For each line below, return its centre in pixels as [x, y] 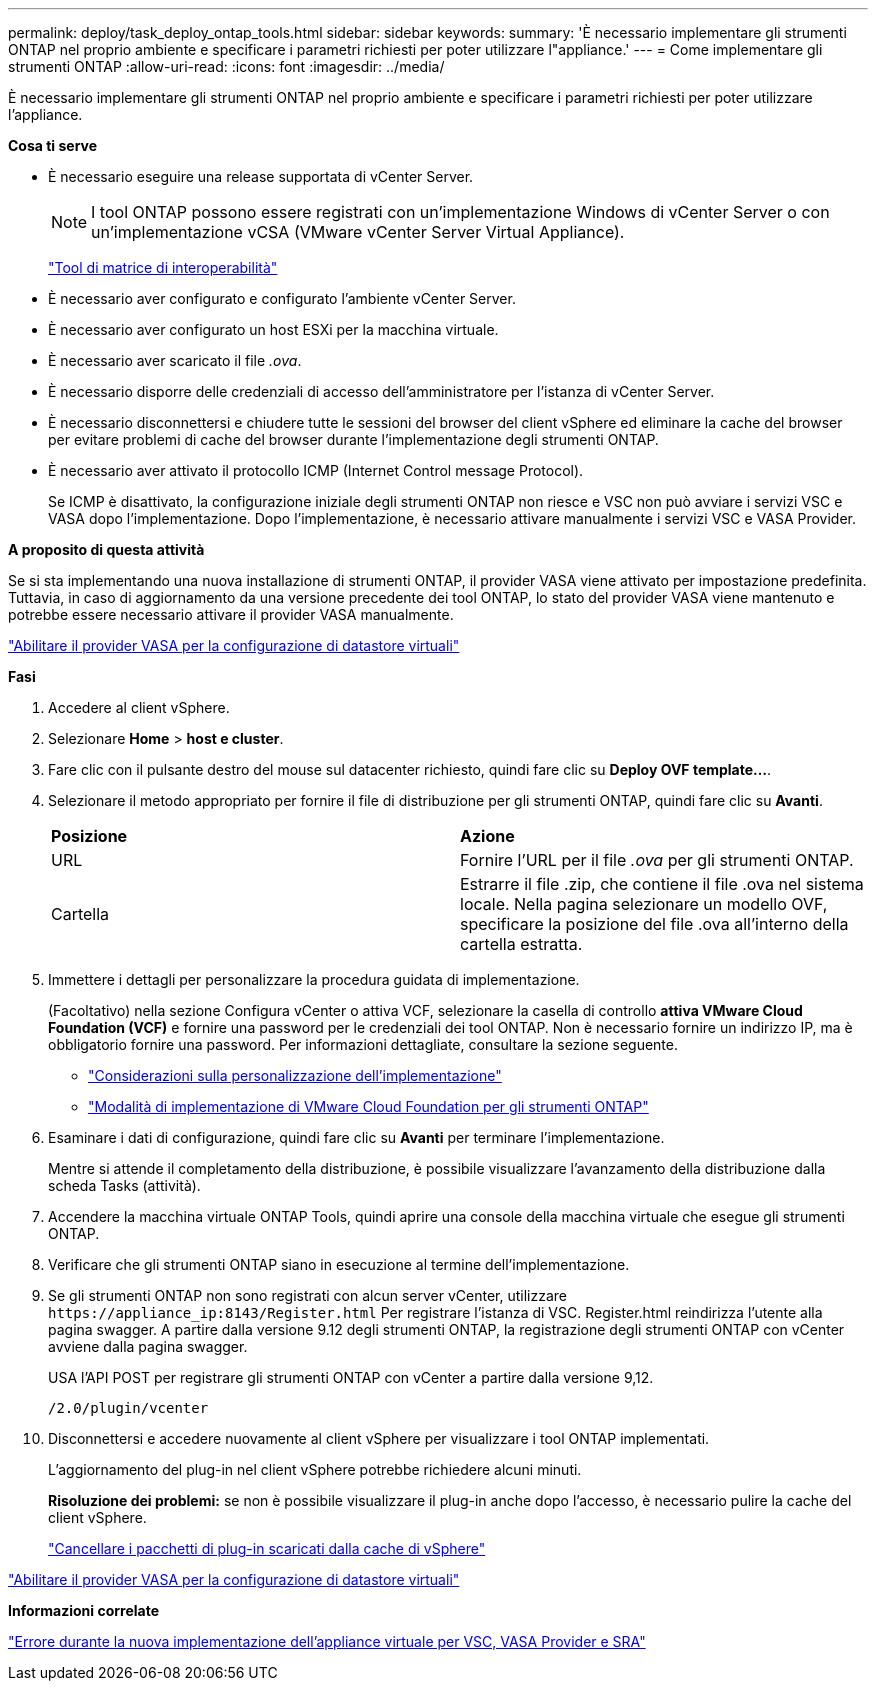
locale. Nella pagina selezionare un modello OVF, [644, 904]
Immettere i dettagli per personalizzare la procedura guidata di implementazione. [314, 979]
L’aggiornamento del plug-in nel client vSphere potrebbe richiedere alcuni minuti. [315, 1469]
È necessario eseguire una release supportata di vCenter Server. [261, 176]
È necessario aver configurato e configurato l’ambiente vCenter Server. [282, 298]
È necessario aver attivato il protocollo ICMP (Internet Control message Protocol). [316, 470]
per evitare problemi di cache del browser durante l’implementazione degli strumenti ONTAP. [353, 439]
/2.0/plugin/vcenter [128, 1408]
